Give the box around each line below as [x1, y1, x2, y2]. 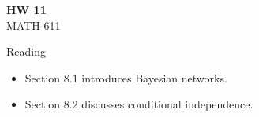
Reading [6, 43, 46, 60]
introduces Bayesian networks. [81, 69, 227, 86]
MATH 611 [6, 16, 61, 33]
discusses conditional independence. [81, 96, 253, 112]
